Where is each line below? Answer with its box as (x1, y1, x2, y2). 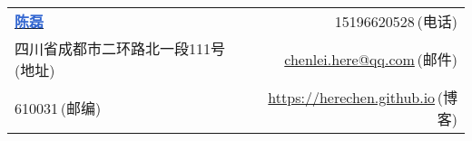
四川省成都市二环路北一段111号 (15, 38, 226, 59)
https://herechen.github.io (268, 87, 436, 108)
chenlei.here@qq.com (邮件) (284, 49, 457, 70)
